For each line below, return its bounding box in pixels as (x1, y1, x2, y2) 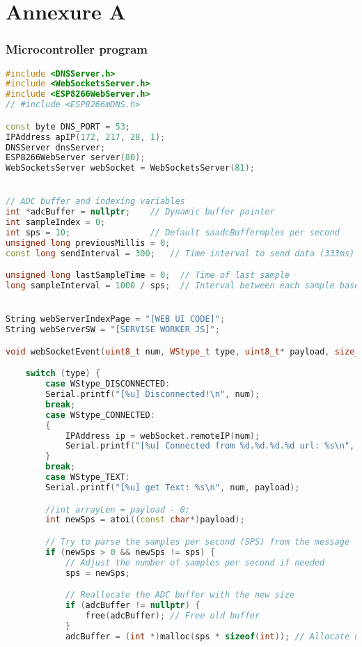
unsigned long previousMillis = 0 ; (6, 237, 171, 248)
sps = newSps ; (65, 568, 131, 578)
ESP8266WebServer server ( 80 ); (6, 153, 145, 163)
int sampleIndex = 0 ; (6, 217, 106, 228)
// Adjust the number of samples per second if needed (65, 557, 325, 568)
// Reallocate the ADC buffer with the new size (65, 590, 295, 600)
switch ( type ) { (25, 368, 101, 379)
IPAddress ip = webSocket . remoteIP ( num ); (65, 430, 260, 441)
